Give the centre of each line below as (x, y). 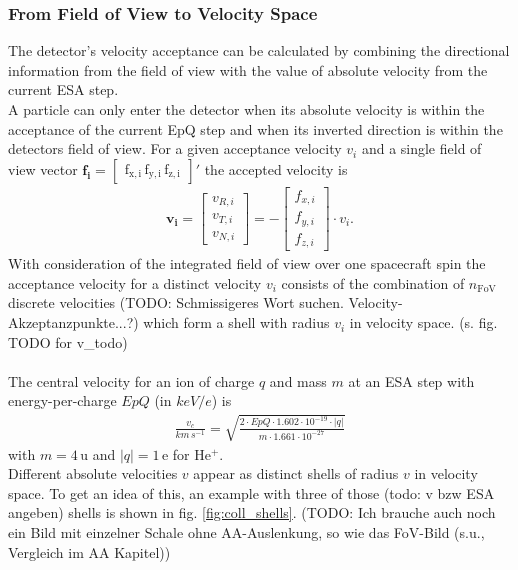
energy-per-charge (62, 400)
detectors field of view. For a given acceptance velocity (175, 148)
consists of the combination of (373, 282)
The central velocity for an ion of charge (131, 380)
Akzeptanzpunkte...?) (73, 322)
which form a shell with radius (236, 322)
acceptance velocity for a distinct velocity (135, 282)
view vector (43, 168)
